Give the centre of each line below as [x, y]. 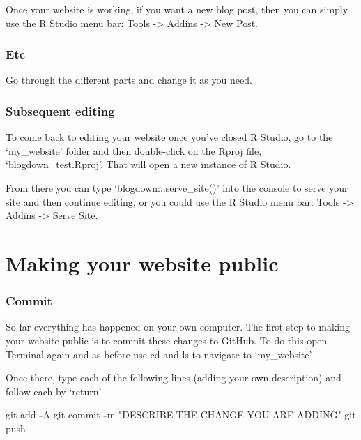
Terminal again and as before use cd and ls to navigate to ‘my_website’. [160, 354]
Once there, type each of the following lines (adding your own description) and [174, 378]
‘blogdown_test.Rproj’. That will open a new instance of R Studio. [148, 164]
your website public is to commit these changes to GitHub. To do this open [167, 340]
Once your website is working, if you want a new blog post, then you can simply [177, 9]
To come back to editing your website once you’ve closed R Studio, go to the [169, 137]
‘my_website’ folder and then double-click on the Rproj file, [134, 150]
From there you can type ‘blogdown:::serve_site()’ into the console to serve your [177, 188]
